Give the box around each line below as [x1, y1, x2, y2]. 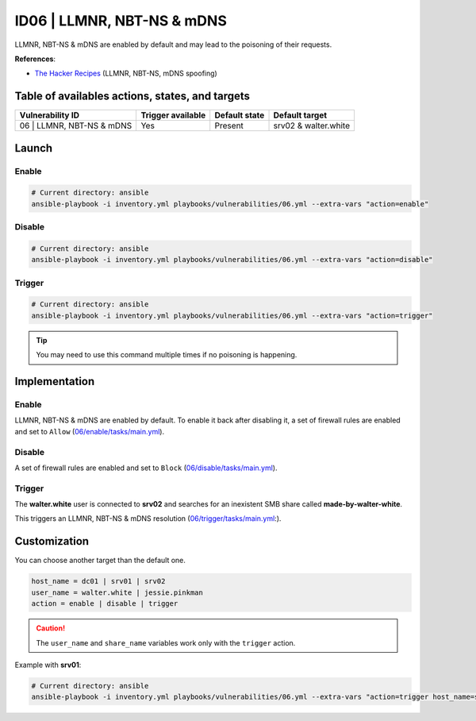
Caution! [36, 623, 66, 633]
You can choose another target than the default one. [14, 556, 186, 565]
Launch [14, 141, 53, 155]
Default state [214, 110, 265, 121]
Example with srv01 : [14, 660, 82, 669]
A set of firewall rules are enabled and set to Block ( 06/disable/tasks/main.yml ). [14, 463, 278, 472]
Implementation [14, 375, 95, 388]
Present [214, 120, 244, 131]
